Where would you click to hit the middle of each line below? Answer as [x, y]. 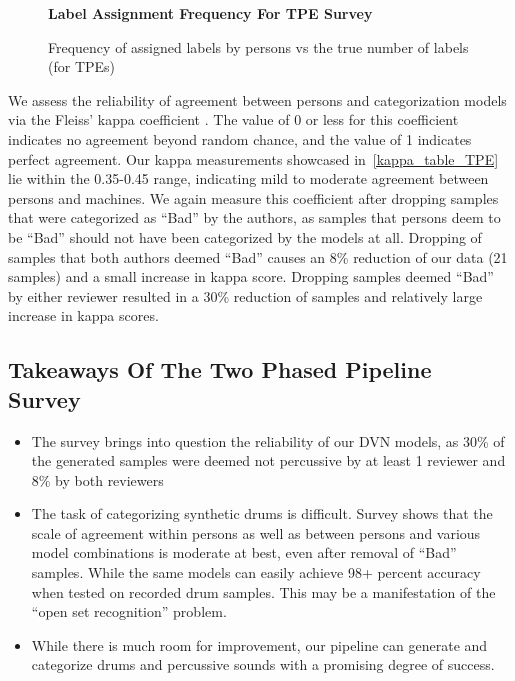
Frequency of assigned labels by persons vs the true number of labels [258, 46]
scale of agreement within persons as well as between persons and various [256, 532]
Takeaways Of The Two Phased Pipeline [220, 369]
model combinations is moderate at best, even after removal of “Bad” [244, 552]
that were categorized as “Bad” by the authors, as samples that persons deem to [254, 217]
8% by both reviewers [97, 479]
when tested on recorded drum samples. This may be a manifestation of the [263, 591]
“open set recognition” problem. [129, 611]
